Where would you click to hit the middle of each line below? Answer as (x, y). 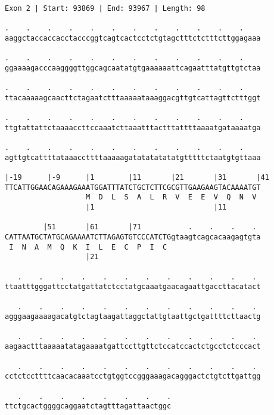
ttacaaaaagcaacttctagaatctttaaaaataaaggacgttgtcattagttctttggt (133, 98)
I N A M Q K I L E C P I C (88, 247)
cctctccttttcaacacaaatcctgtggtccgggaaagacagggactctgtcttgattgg (133, 376)
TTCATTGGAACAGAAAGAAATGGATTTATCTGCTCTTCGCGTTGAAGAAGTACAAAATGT (133, 187)
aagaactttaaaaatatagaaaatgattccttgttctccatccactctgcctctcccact (133, 347)
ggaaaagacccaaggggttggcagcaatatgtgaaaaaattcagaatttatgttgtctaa (133, 68)
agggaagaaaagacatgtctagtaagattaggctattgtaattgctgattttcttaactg (133, 317)
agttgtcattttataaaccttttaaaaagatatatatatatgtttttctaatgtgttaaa (133, 157)
